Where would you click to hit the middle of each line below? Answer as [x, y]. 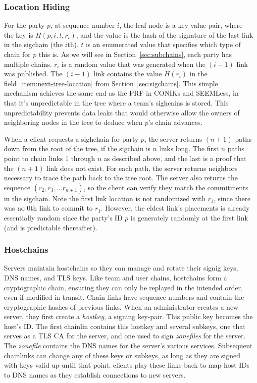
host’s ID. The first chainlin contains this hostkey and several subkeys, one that [125, 326]
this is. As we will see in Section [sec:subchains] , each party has [135, 54]
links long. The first [189, 148]
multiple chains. [28, 64]
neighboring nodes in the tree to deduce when [73, 122]
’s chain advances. [175, 122]
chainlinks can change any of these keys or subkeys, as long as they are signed [122, 355]
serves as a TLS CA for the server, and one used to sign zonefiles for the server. [125, 336]
